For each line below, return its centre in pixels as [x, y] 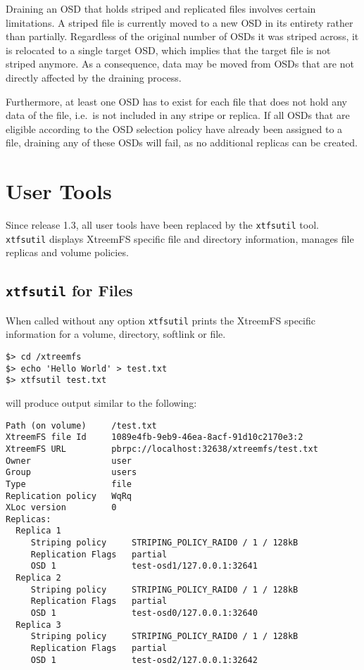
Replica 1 [38, 531]
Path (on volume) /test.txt [81, 425]
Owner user [69, 461]
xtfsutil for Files [69, 290]
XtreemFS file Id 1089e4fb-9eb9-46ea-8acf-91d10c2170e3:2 [155, 437]
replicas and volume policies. [67, 252]
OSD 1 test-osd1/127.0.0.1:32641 [144, 566]
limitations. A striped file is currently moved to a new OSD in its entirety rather [180, 22]
